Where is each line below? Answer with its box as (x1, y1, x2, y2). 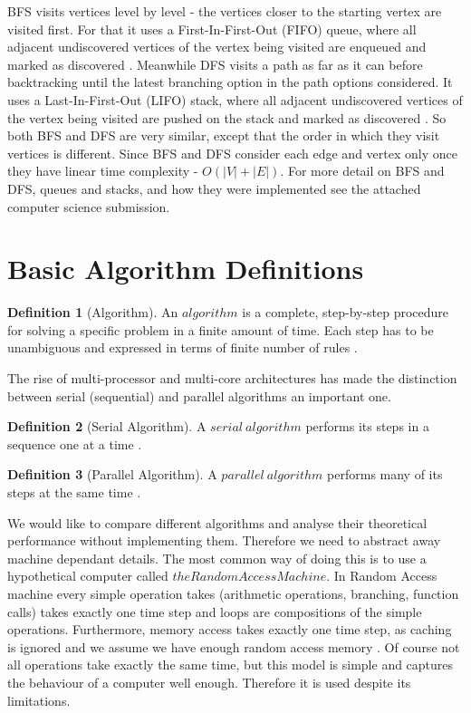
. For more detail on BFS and (280, 161, 445, 180)
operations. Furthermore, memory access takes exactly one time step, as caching (7, 620, 452, 639)
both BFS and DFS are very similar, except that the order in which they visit (7, 126, 440, 145)
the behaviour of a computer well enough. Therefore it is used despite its (7, 672, 411, 691)
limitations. (7, 690, 71, 709)
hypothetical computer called (7, 566, 168, 585)
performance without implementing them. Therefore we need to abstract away (7, 531, 441, 550)
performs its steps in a (305, 417, 429, 436)
